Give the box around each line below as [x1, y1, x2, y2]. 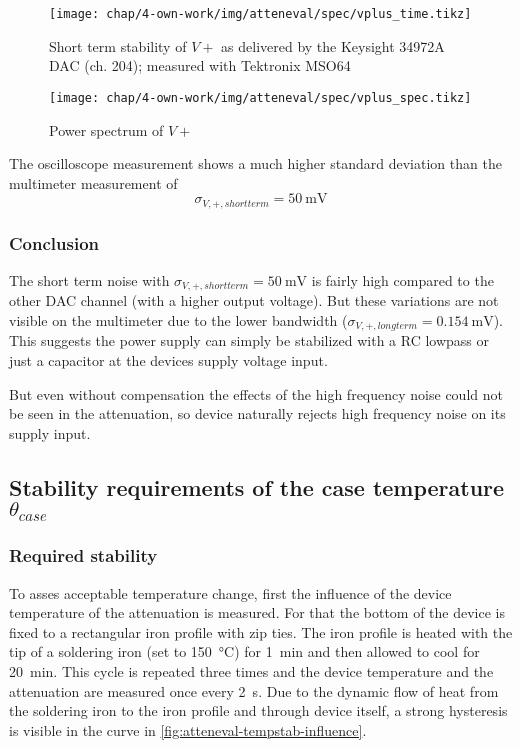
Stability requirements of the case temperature [9, 471, 505, 502]
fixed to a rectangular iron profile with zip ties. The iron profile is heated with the [9, 621, 513, 642]
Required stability [9, 543, 158, 568]
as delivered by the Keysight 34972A [221, 35, 445, 56]
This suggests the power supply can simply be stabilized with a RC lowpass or [9, 330, 490, 351]
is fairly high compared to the [311, 269, 494, 290]
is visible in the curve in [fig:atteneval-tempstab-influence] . [9, 719, 367, 740]
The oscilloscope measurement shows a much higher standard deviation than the [9, 153, 502, 174]
